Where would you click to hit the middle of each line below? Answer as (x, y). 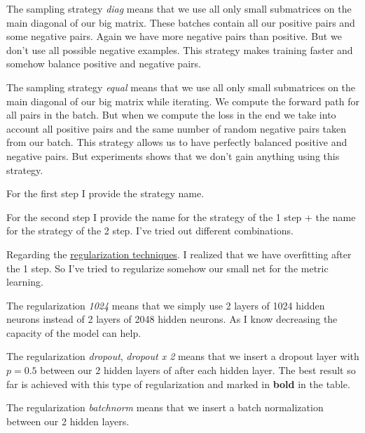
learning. (25, 282)
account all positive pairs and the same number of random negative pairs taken (177, 128)
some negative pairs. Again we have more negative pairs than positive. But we (174, 36)
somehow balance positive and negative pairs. (104, 64)
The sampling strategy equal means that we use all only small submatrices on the (181, 87)
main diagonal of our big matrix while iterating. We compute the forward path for (183, 101)
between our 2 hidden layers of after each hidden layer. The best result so (198, 370)
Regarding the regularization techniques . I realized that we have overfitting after (179, 254)
